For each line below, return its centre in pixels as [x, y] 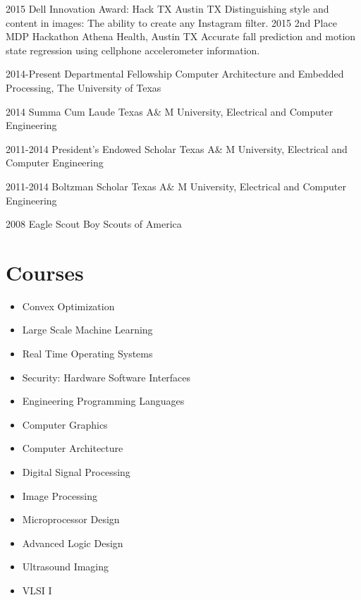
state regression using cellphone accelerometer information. [133, 50]
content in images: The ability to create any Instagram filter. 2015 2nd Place [171, 22]
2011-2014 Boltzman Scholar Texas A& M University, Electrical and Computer [176, 186]
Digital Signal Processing [76, 472]
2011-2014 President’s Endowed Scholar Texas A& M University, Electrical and [177, 148]
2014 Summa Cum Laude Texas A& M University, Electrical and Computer [170, 111]
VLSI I [37, 590]
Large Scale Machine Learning [87, 330]
